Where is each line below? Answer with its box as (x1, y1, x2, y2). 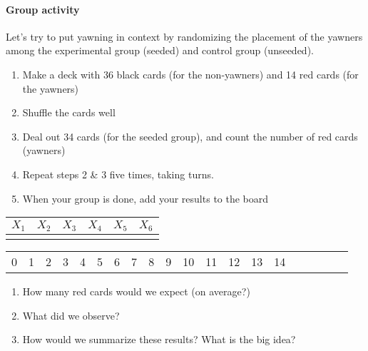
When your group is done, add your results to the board (22, 190, 269, 205)
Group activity (6, 1, 80, 16)
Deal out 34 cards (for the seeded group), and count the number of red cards (22, 128, 358, 143)
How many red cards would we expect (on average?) (22, 284, 250, 299)
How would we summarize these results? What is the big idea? (22, 332, 296, 347)
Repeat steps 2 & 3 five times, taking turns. (22, 166, 214, 181)
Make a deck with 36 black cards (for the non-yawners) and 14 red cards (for (22, 66, 359, 81)
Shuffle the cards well (22, 105, 116, 120)
